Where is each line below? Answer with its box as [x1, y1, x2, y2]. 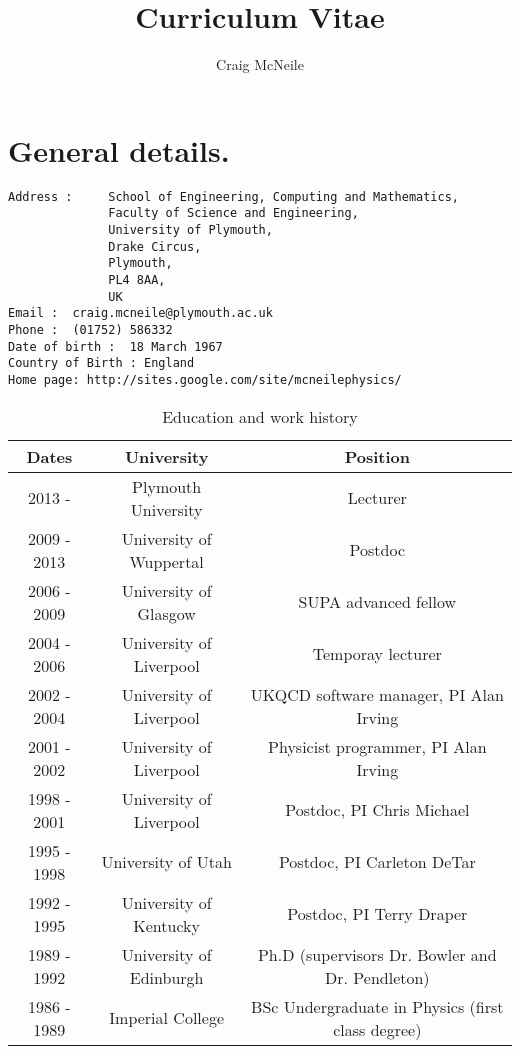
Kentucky [133, 913, 200, 937]
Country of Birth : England [8, 356, 195, 371]
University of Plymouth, [108, 222, 273, 237]
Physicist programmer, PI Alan [268, 734, 487, 758]
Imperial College [109, 1006, 225, 1030]
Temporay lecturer [312, 642, 442, 666]
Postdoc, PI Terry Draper [287, 902, 468, 926]
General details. [8, 129, 230, 170]
